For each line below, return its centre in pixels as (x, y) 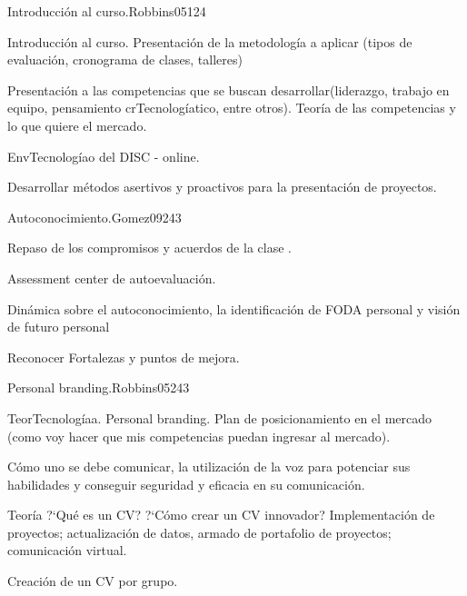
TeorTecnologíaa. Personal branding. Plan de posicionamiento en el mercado (219, 417)
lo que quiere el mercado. (77, 125)
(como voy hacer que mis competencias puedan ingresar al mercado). (199, 436)
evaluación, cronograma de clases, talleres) (125, 60)
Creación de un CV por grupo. (93, 581)
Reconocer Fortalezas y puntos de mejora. (124, 357)
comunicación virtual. (67, 550)
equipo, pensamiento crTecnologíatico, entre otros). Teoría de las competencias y (232, 108)
